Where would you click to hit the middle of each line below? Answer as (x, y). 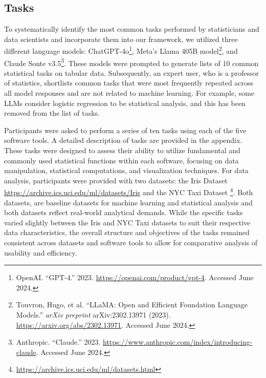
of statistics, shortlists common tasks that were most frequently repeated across (129, 83)
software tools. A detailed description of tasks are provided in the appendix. (123, 140)
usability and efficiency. (41, 252)
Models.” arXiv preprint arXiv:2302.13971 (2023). (93, 315)
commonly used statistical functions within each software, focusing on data (121, 160)
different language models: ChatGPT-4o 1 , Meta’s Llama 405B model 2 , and (121, 50)
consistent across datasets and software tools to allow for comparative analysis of (131, 243)
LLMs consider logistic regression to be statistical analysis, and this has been (125, 103)
